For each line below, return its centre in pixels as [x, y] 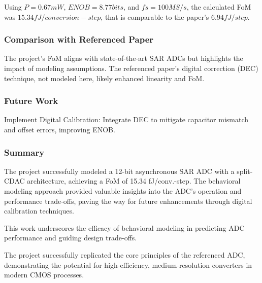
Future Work [31, 101]
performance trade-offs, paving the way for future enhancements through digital [128, 201]
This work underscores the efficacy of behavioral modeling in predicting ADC [124, 227]
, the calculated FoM [219, 7]
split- [245, 171]
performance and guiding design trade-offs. [71, 238]
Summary [24, 152]
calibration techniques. [39, 211]
